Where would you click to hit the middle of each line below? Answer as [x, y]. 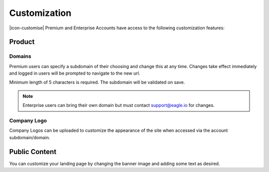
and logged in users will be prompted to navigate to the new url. [75, 73]
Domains [20, 56]
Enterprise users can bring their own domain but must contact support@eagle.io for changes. [119, 105]
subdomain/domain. [30, 137]
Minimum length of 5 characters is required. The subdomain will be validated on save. [97, 83]
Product [22, 42]
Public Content [33, 152]
